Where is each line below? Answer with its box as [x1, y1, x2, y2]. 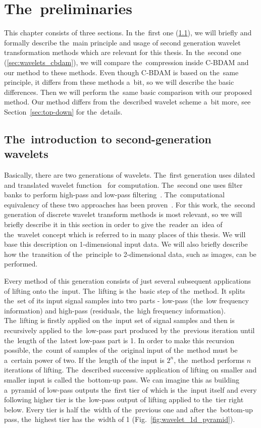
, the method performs [174, 354, 244, 365]
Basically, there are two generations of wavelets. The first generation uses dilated [4, 170, 255, 180]
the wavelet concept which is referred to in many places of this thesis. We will [4, 229, 246, 239]
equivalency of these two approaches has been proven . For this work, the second [4, 199, 255, 209]
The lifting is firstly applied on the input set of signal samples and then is [4, 315, 235, 326]
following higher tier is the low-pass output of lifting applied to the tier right [4, 394, 244, 405]
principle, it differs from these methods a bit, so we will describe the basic [4, 77, 234, 87]
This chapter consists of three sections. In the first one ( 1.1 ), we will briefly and [4, 27, 252, 38]
